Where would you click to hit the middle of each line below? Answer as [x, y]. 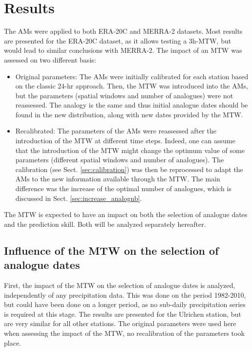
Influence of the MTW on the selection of [111, 250]
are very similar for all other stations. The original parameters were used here [120, 323]
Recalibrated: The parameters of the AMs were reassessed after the [116, 131]
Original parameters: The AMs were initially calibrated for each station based [132, 76]
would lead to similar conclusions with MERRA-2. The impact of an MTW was [123, 50]
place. [12, 342]
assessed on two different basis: [50, 59]
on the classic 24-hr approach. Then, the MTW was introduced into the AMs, [132, 86]
